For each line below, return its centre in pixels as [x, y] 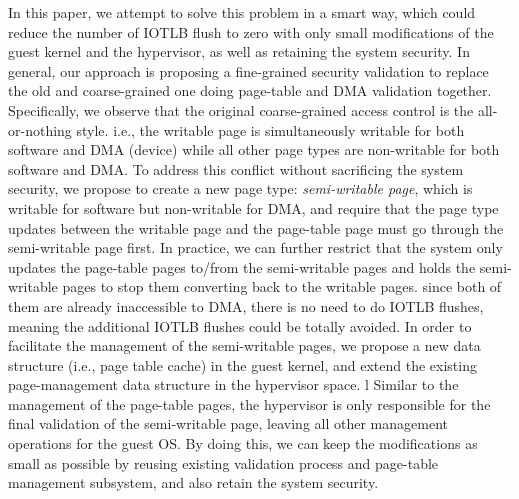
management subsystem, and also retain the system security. [193, 482]
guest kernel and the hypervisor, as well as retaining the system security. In [239, 51]
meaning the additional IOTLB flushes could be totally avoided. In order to [240, 325]
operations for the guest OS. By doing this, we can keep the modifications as [243, 443]
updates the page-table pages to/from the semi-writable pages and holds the [242, 266]
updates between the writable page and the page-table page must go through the [256, 227]
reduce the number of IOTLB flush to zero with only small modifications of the [251, 31]
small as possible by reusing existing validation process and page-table [223, 462]
